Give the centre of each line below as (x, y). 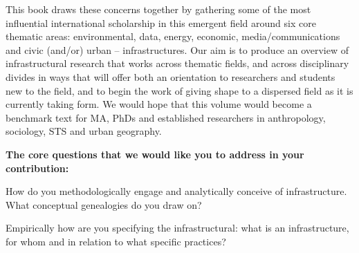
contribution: (37, 168)
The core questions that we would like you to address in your (155, 154)
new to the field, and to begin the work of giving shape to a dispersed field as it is (179, 90)
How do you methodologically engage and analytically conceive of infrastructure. (176, 191)
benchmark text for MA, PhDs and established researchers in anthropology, (166, 117)
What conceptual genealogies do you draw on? (104, 204)
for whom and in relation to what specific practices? (116, 241)
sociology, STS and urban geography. (84, 131)
